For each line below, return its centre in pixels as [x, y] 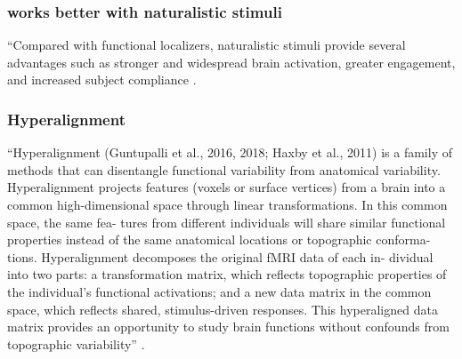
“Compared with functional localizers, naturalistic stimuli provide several [207, 45]
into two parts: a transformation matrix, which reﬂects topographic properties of [227, 274]
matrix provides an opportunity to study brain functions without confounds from [228, 327]
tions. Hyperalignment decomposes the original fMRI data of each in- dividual [220, 256]
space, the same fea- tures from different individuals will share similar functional [227, 222]
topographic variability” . [76, 343]
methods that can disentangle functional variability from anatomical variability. [224, 169]
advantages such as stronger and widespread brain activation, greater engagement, [231, 62]
